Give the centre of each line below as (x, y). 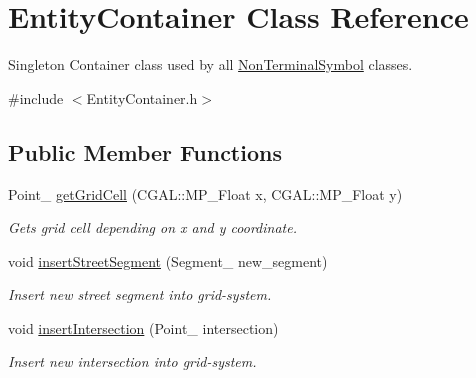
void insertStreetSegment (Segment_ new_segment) (168, 260)
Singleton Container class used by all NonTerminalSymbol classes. (210, 64)
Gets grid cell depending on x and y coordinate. (152, 227)
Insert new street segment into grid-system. (140, 294)
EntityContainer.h (142, 97)
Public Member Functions (145, 151)
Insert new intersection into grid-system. (132, 361)
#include (36, 97)
